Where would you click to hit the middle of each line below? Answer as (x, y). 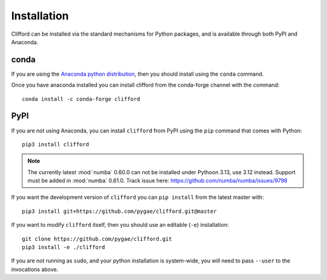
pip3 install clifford (56, 144)
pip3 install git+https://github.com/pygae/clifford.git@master (120, 211)
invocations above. (35, 269)
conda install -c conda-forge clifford (81, 99)
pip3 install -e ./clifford (64, 247)
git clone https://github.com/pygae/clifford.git (97, 239)
